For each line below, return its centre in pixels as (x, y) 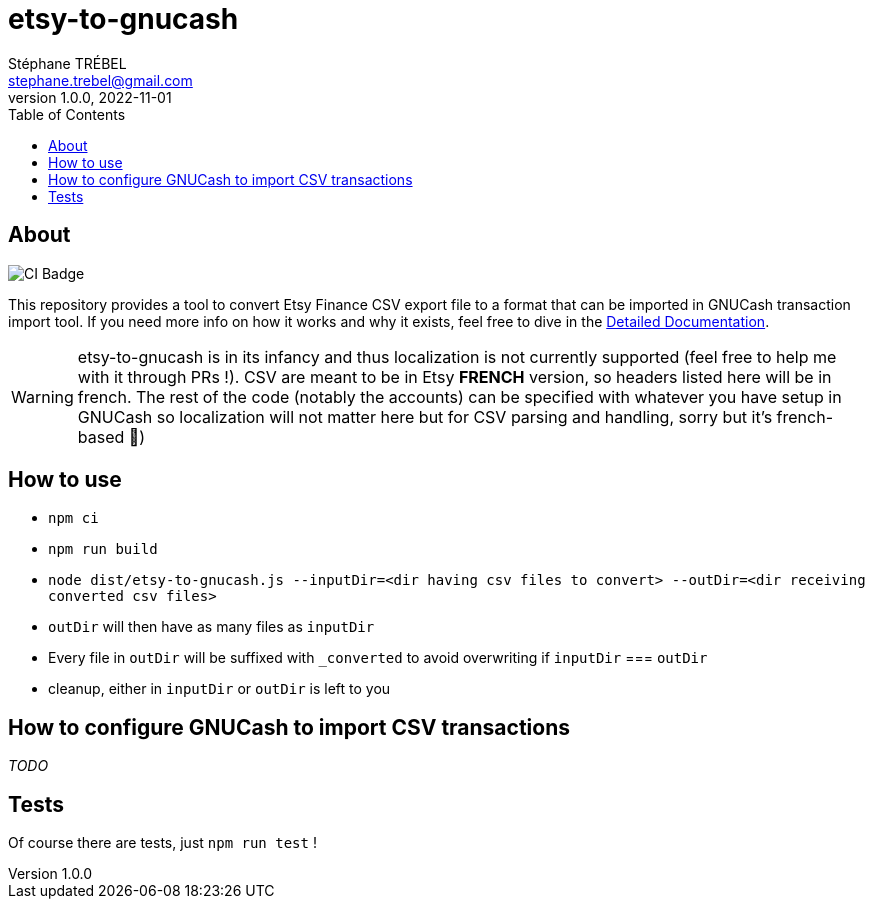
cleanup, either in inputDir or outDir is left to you (219, 689)
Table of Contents (67, 114)
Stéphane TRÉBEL (67, 63)
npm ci (73, 518)
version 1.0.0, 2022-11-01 (90, 97)
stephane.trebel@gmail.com (100, 80)
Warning (42, 396)
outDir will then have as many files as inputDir (211, 627)
